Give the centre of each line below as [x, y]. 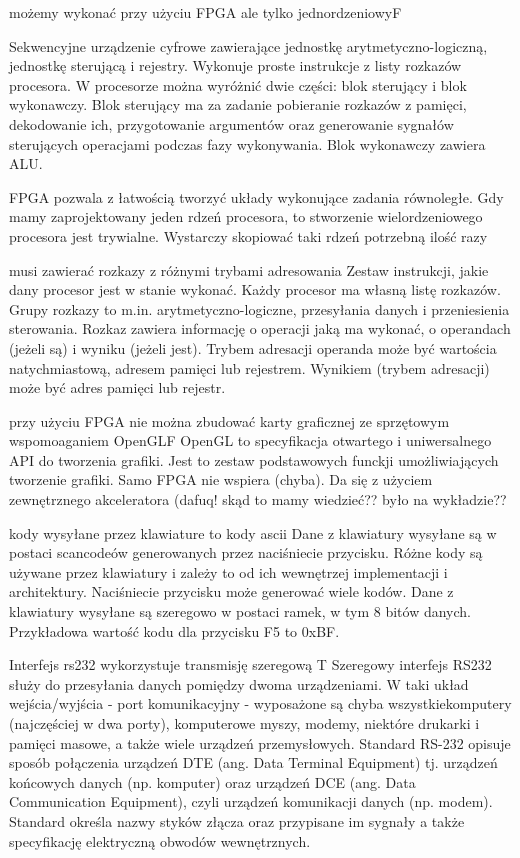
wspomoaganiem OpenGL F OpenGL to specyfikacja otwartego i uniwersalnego [250, 440]
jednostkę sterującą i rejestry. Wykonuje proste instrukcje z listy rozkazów [235, 65]
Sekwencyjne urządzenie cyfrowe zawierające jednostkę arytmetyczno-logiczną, [248, 45]
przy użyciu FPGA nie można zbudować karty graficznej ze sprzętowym [229, 420]
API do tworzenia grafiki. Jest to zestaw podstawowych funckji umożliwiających [254, 459]
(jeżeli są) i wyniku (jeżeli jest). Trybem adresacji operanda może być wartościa [253, 347]
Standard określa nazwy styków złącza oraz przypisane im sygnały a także [237, 820]
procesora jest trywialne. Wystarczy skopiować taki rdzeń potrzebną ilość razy [248, 235]
